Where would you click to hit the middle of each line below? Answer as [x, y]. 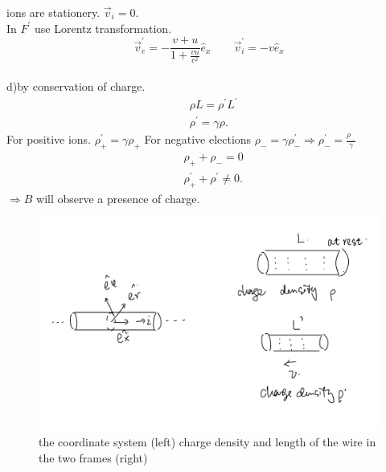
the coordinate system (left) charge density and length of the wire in [207, 441]
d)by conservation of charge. [76, 85]
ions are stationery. [53, 12]
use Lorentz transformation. [103, 28]
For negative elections [198, 139]
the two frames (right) [93, 457]
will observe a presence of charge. [118, 198]
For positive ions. [49, 139]
